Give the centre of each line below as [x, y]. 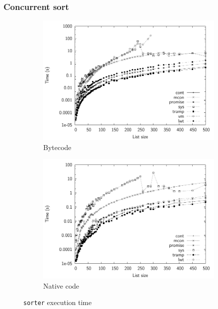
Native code [61, 285]
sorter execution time [58, 302]
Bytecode [57, 147]
